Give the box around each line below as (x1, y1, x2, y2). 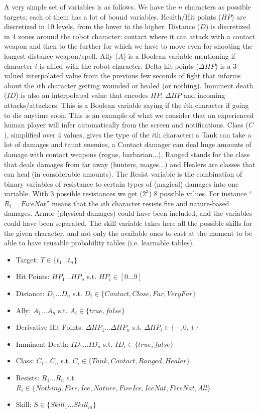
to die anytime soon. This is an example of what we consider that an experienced (4, 109, 254, 120)
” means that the (46, 198, 98, 208)
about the (4, 80, 34, 90)
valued (4, 70, 24, 81)
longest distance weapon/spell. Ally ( (4, 50, 118, 61)
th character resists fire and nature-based (103, 198, 229, 208)
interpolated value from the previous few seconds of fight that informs (26, 70, 241, 81)
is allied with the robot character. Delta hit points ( (39, 60, 199, 71)
